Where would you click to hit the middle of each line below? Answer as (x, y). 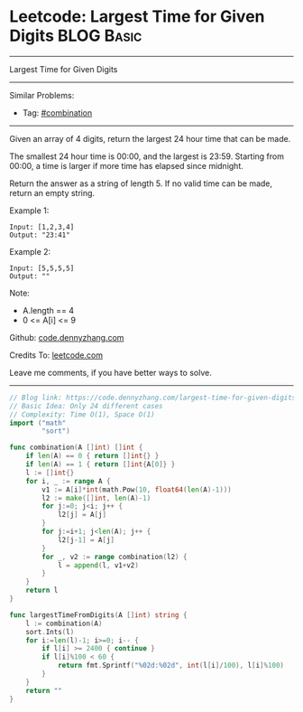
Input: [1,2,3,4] (42, 227)
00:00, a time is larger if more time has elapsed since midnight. (126, 165)
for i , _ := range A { (68, 481)
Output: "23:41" (40, 235)
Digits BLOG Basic (76, 36)
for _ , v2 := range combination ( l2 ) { (115, 557)
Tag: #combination (57, 112)
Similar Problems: (42, 95)
